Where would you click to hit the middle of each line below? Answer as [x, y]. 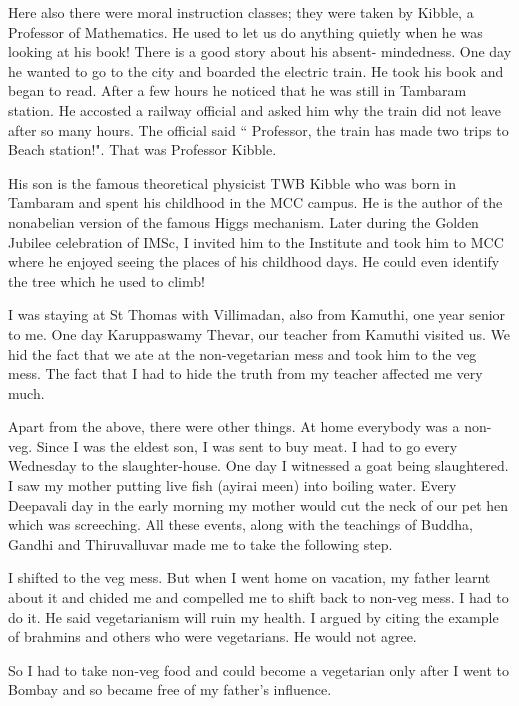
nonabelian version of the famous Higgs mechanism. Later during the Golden [243, 221]
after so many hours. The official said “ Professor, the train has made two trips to [258, 129]
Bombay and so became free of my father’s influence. [170, 689]
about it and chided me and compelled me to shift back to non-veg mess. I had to [258, 597]
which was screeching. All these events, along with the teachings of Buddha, [240, 524]
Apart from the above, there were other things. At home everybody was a [234, 426]
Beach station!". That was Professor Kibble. [142, 149]
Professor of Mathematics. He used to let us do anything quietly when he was [245, 31]
